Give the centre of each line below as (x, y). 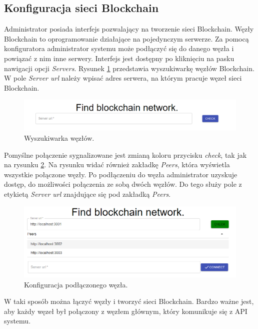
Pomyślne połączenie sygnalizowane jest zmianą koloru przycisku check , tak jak (125, 154)
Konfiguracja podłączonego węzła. (76, 284)
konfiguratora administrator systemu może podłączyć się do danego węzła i (119, 48)
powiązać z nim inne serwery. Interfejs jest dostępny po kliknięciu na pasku (119, 58)
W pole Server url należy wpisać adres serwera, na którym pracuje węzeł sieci (123, 78)
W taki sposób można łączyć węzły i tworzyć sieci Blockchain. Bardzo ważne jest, (129, 301)
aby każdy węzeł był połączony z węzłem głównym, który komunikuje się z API (126, 311)
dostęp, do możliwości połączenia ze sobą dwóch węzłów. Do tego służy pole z (123, 184)
